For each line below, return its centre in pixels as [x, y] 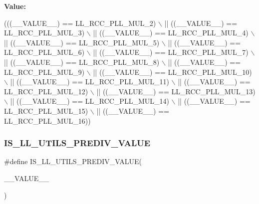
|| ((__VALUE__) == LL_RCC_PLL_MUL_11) [90, 82]
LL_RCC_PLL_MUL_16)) [47, 120]
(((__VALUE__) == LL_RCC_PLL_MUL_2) [80, 23]
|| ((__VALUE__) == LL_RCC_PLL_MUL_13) [176, 91]
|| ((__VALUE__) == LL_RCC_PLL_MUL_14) [90, 101]
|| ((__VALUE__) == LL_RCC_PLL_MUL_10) [172, 72]
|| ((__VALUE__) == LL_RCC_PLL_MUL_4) [171, 33]
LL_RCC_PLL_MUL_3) [44, 33]
